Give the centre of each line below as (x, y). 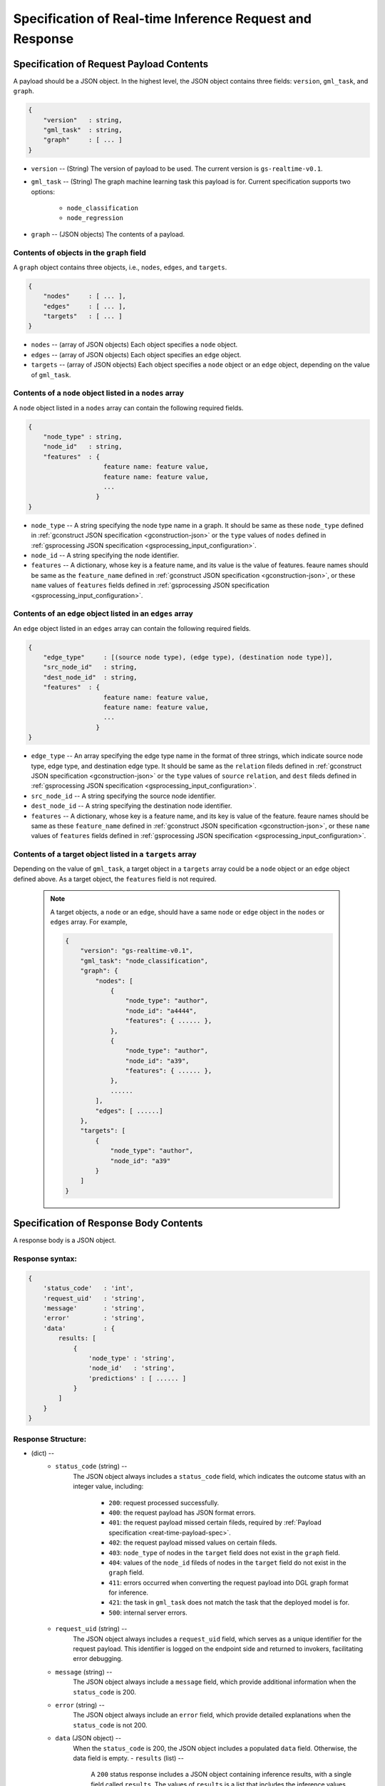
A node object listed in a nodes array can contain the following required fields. (128, 408)
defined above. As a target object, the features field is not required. (115, 879)
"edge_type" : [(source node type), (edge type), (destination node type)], (188, 658)
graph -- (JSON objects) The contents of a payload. (108, 234)
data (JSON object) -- (88, 1738)
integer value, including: (108, 1487)
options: (43, 191)
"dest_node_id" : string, (91, 677)
